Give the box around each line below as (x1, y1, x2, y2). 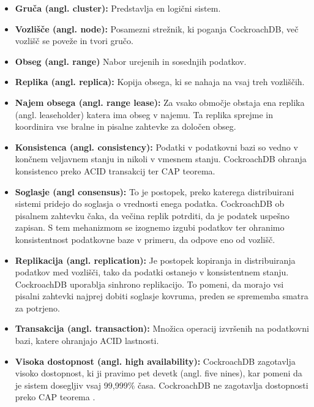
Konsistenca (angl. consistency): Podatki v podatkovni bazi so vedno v (15, 140, 298, 153)
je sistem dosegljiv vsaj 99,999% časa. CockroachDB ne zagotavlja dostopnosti (15, 378, 308, 391)
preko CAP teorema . (15, 390, 95, 403)
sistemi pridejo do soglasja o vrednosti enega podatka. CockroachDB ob (15, 197, 285, 210)
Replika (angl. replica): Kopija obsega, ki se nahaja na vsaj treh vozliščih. (15, 75, 305, 88)
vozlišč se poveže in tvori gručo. (15, 34, 133, 47)
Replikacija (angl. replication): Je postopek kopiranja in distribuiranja (15, 253, 296, 266)
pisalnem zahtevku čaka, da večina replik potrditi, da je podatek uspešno (15, 209, 290, 222)
